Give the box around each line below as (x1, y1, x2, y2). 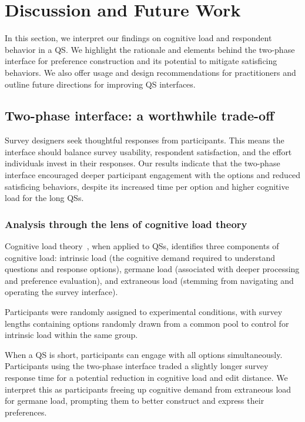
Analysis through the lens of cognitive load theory (5, 216, 247, 231)
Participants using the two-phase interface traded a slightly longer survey (5, 360, 269, 372)
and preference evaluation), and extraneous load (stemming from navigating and (5, 274, 294, 286)
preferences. (5, 406, 47, 418)
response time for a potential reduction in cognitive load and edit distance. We (5, 371, 288, 384)
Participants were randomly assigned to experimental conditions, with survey (5, 306, 283, 318)
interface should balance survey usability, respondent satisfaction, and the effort (5, 145, 292, 158)
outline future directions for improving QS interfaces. (5, 78, 196, 90)
